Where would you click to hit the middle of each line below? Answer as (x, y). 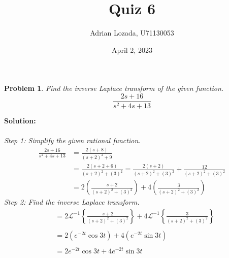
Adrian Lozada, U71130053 (132, 33)
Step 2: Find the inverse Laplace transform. (72, 202)
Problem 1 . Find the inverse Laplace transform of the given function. (114, 88)
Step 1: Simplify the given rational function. (72, 140)
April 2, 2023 (132, 50)
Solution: (20, 120)
